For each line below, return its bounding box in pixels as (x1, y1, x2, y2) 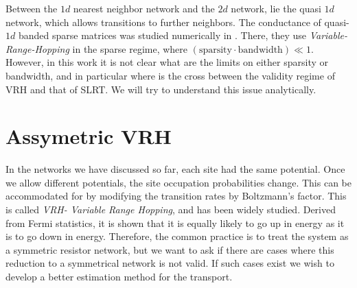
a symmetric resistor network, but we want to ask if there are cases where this (5, 242, 334, 256)
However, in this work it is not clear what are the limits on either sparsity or (5, 55, 329, 69)
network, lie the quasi (231, 1, 321, 15)
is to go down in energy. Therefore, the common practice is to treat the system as (5, 229, 349, 243)
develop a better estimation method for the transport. (5, 269, 233, 284)
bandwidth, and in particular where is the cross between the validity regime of (5, 68, 335, 82)
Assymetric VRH (5, 122, 172, 150)
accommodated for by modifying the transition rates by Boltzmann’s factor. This (5, 189, 347, 203)
